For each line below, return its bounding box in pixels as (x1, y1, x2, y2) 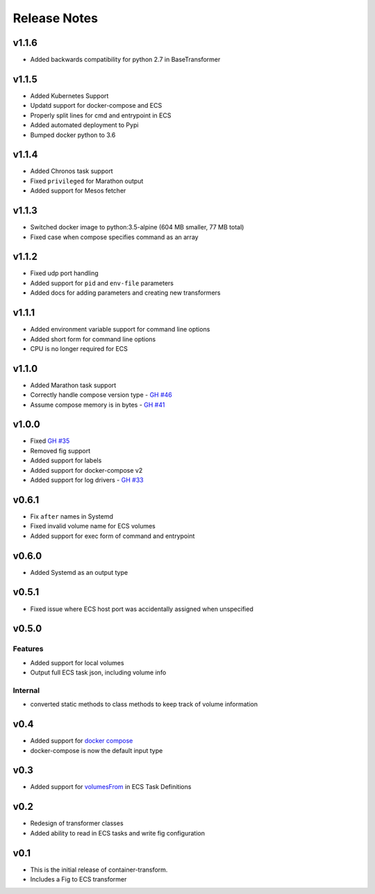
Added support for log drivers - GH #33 (30, 476, 144, 485)
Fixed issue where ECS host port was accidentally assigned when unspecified (30, 605, 253, 613)
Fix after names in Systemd (30, 512, 114, 521)
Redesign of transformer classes (30, 819, 124, 827)
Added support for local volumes (30, 658, 124, 667)
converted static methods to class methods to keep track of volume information (30, 700, 258, 708)
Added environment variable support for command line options (30, 325, 210, 334)
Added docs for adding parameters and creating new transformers (30, 288, 221, 297)
